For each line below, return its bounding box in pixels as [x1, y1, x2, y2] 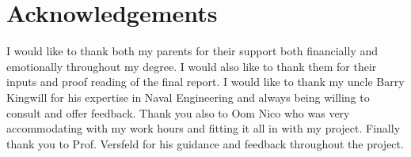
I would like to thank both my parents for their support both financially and [6, 43, 378, 59]
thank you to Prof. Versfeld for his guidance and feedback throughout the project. [6, 135, 404, 151]
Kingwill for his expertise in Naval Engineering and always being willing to [6, 88, 370, 105]
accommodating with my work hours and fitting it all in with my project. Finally [6, 120, 401, 136]
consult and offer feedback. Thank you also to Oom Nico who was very [6, 104, 350, 121]
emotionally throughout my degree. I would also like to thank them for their [6, 58, 377, 74]
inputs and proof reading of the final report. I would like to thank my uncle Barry [6, 73, 405, 90]
